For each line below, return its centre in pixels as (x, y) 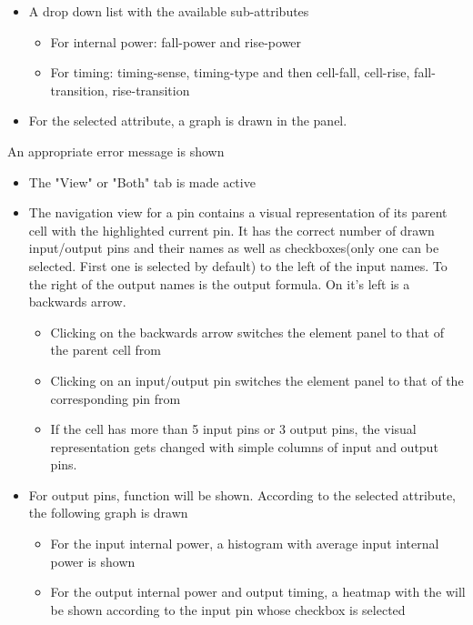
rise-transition (151, 90)
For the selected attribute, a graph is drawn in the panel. (188, 121)
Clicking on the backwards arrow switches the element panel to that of (247, 332)
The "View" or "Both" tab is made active (142, 181)
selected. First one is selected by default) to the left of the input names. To (238, 265)
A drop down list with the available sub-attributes (169, 11)
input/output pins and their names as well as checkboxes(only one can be (234, 248)
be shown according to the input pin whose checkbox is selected (228, 609)
